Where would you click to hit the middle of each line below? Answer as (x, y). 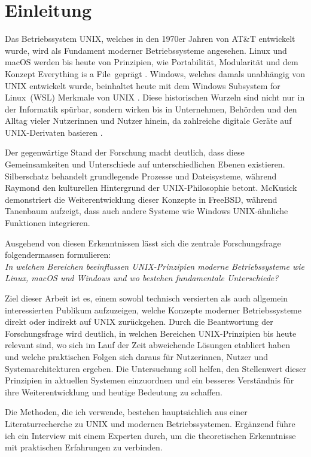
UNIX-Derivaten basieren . (54, 132)
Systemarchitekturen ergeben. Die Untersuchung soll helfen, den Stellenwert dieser (155, 368)
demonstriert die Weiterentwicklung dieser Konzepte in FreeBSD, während (141, 199)
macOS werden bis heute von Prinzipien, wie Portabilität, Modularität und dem (152, 62)
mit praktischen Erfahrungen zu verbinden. (84, 447)
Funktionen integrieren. (48, 223)
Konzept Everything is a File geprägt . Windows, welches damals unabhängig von (155, 73)
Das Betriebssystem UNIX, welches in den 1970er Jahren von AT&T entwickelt (150, 39)
